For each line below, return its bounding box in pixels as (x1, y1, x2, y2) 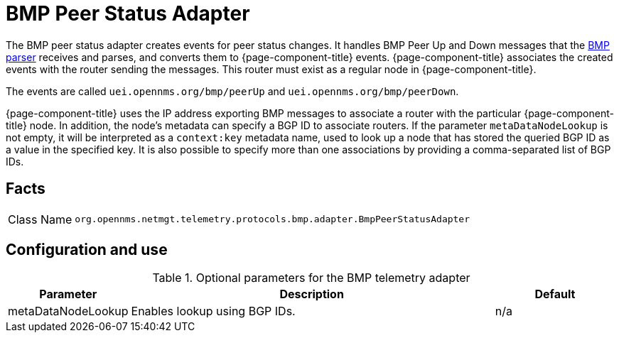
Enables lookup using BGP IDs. (131, 304, 296, 319)
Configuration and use (6, 241, 168, 259)
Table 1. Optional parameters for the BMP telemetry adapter (152, 271, 470, 285)
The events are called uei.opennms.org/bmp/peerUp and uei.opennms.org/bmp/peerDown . (6, 84, 459, 97)
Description (279, 287, 344, 302)
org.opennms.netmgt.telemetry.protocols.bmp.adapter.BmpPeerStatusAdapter (75, 214, 470, 225)
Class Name (8, 212, 72, 227)
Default (534, 287, 576, 302)
